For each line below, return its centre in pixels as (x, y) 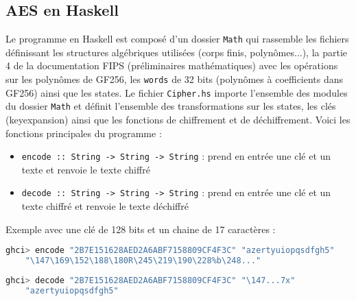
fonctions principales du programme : (84, 133)
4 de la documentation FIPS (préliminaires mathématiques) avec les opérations (172, 65)
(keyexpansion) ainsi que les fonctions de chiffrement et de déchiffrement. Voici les (178, 120)
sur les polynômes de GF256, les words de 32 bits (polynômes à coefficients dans (175, 79)
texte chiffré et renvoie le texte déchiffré (105, 206)
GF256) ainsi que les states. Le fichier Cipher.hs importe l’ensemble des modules (177, 92)
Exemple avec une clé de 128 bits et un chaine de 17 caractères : (141, 229)
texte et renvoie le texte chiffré (86, 169)
